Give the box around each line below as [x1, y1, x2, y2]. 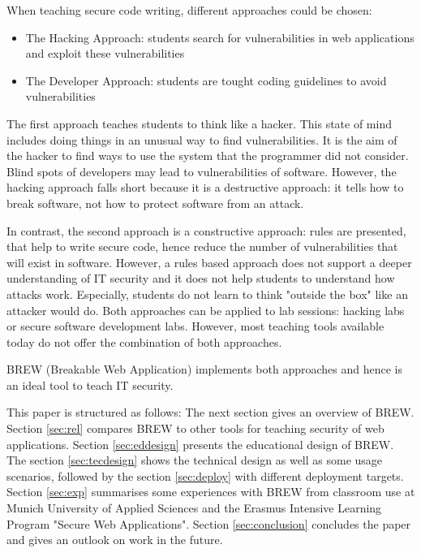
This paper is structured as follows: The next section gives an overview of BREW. [6, 404, 415, 421]
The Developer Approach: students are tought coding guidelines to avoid [25, 71, 387, 89]
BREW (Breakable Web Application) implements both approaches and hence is [6, 361, 402, 378]
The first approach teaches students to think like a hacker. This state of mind [6, 114, 392, 132]
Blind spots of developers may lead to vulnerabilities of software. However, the [6, 162, 397, 179]
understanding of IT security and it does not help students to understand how [6, 270, 395, 287]
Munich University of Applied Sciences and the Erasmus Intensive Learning [6, 499, 382, 516]
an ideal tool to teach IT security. [6, 376, 174, 393]
